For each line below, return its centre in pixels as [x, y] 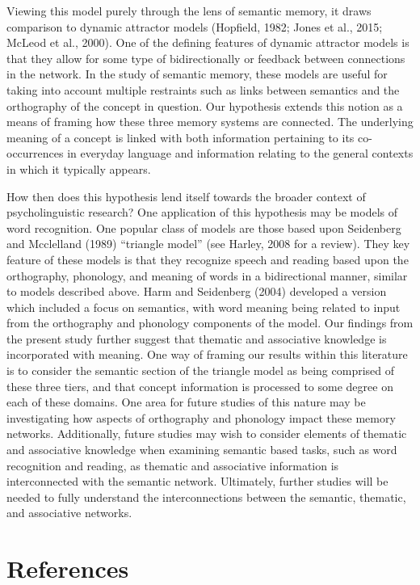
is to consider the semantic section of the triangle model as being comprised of [201, 370]
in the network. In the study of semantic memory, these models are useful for [197, 74]
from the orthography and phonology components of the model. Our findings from [210, 323]
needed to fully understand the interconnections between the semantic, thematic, [206, 497]
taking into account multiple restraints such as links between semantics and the [203, 89]
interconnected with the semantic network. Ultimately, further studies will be [197, 481]
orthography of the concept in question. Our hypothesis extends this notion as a [205, 105]
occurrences [35, 153]
